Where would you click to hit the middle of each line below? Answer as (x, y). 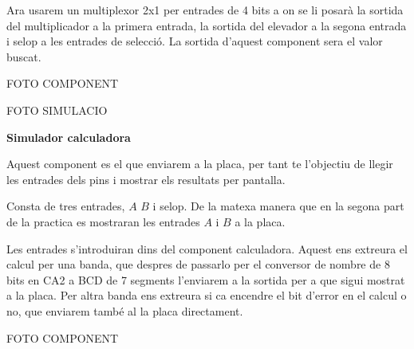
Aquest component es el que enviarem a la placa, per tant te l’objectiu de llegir (200, 164)
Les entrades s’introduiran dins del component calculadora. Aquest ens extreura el (207, 248)
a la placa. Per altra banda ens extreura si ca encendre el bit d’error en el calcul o (207, 295)
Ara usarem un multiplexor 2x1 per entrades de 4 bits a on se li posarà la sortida (205, 10)
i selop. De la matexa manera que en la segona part (278, 206)
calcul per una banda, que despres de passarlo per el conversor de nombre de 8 (198, 264)
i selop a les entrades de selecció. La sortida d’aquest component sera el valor (195, 41)
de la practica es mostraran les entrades (103, 221)
